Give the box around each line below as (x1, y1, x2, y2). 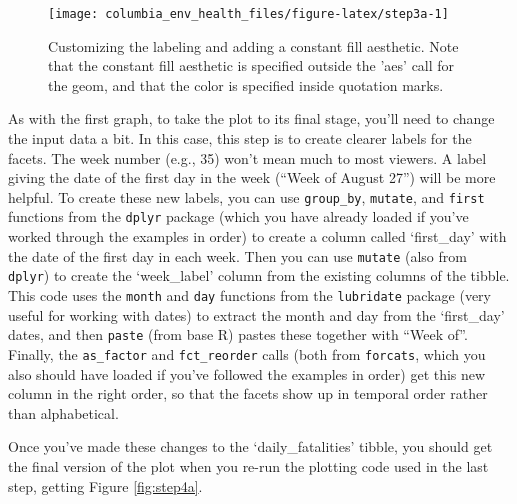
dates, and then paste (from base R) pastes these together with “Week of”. (8, 324, 468, 345)
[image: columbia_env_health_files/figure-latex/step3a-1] (48, 7, 449, 21)
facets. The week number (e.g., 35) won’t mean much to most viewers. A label (8, 147, 487, 168)
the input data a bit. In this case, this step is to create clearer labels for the (8, 128, 472, 149)
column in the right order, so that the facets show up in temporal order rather (8, 383, 488, 404)
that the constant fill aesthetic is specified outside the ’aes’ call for (48, 55, 455, 76)
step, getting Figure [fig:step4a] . (8, 475, 203, 496)
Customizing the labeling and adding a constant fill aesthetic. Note (48, 35, 459, 56)
